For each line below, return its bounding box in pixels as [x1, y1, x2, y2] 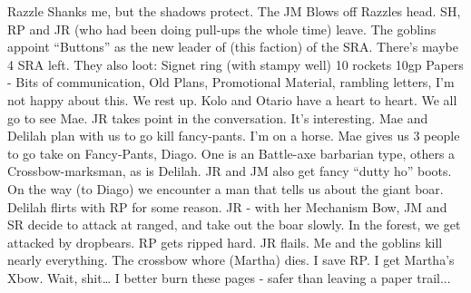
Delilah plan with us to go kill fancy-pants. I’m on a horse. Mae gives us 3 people [7, 126, 460, 145]
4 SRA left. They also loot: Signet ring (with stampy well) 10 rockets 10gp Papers [7, 54, 464, 73]
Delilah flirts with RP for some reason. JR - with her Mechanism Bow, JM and [7, 197, 447, 216]
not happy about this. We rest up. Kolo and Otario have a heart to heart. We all [7, 90, 457, 109]
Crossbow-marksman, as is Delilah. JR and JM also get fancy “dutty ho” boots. [7, 161, 452, 181]
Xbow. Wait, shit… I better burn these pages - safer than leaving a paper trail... [7, 268, 451, 287]
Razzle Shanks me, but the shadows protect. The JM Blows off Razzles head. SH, [7, 2, 461, 20]
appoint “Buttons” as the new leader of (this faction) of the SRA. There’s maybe [7, 37, 458, 56]
